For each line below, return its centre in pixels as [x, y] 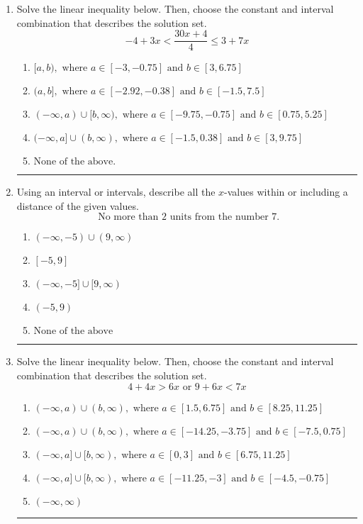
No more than [128, 217]
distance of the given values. [78, 205]
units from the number [219, 217]
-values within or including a [286, 192]
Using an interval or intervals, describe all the [116, 192]
